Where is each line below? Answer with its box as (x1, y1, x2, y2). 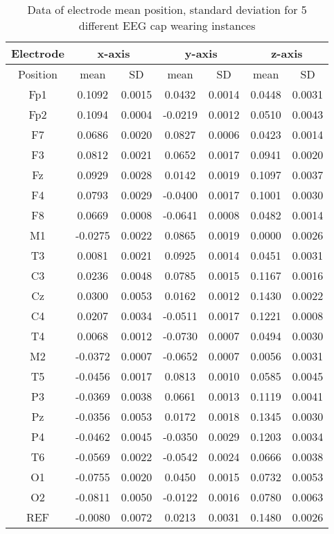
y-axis (184, 45, 218, 61)
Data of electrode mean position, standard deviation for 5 (27, 1, 307, 17)
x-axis (97, 45, 130, 61)
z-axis (271, 45, 303, 61)
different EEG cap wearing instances (78, 17, 256, 33)
